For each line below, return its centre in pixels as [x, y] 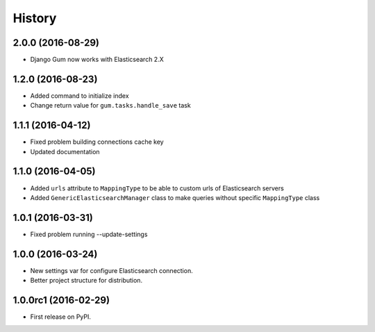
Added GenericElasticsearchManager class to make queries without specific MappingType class [175, 197]
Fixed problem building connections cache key [97, 142]
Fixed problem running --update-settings [89, 234]
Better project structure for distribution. [86, 281]
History [35, 18]
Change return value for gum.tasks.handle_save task [110, 106]
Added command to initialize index [80, 96]
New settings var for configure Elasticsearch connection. [112, 270]
